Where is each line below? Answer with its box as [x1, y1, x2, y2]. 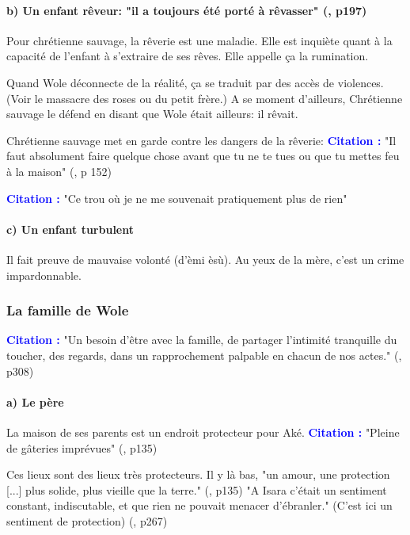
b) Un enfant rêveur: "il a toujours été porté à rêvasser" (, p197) [6, 2, 367, 18]
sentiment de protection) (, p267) [6, 512, 168, 529]
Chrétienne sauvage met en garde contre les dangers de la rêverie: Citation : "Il [6, 132, 397, 148]
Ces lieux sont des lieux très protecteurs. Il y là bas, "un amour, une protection [6, 466, 390, 483]
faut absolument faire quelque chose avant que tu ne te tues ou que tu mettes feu [6, 147, 400, 164]
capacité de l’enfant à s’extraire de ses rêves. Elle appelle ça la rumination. [6, 48, 369, 64]
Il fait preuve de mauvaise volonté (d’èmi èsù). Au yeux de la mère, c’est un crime [6, 250, 404, 267]
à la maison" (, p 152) [6, 162, 112, 179]
